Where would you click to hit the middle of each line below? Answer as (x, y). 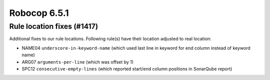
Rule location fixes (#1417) (54, 26)
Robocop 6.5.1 (39, 13)
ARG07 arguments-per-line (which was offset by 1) (78, 62)
